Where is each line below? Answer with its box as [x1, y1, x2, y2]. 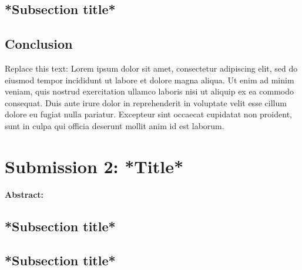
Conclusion [5, 35, 73, 53]
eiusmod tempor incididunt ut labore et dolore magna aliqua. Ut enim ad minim [5, 73, 294, 86]
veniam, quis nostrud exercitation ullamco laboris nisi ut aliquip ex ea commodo [5, 85, 294, 97]
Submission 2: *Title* [5, 154, 183, 178]
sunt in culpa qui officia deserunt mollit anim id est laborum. [5, 119, 224, 131]
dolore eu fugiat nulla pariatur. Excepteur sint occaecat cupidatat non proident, [5, 108, 292, 120]
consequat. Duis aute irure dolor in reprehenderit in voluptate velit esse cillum [5, 96, 287, 109]
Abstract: [5, 188, 44, 200]
